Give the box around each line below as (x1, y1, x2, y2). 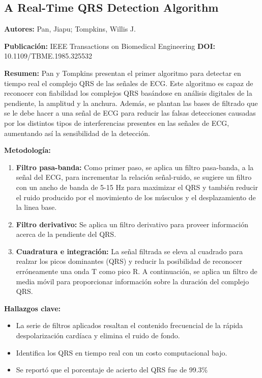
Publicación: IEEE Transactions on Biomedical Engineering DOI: (4, 40, 215, 51)
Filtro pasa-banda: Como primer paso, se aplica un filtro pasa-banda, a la (16, 161, 254, 172)
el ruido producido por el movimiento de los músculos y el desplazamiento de (16, 192, 256, 202)
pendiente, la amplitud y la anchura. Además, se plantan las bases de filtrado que (4, 97, 258, 108)
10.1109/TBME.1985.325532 (4, 50, 93, 61)
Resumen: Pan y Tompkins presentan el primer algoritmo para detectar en (4, 67, 241, 78)
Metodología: (4, 145, 51, 155)
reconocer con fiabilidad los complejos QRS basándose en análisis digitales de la (4, 88, 252, 98)
